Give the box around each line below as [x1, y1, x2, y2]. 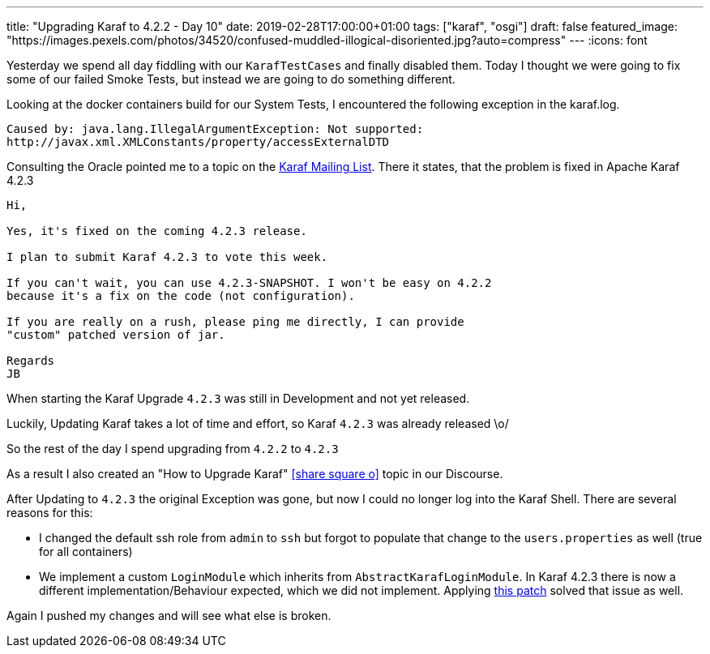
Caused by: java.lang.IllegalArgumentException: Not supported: [6, 122, 424, 135]
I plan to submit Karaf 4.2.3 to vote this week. [6, 250, 328, 263]
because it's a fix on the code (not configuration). [6, 289, 355, 302]
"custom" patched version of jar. [6, 328, 225, 341]
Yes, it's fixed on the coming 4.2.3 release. [6, 224, 307, 237]
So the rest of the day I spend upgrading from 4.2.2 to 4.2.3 [6, 442, 339, 455]
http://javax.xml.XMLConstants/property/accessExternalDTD [6, 135, 390, 148]
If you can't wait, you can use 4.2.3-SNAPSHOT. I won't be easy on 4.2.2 [6, 276, 492, 289]
